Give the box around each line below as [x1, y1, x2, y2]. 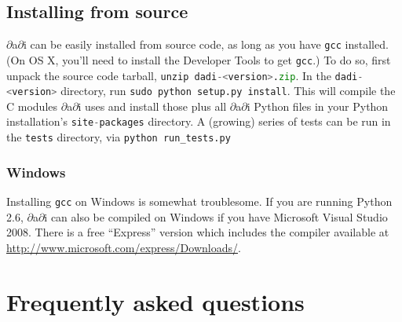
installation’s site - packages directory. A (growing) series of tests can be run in [6, 113, 391, 130]
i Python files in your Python [247, 97, 389, 114]
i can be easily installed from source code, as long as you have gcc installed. [23, 36, 389, 53]
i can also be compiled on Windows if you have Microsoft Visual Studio [44, 208, 388, 225]
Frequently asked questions [6, 285, 305, 317]
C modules [6, 97, 58, 114]
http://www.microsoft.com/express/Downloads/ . [6, 239, 241, 255]
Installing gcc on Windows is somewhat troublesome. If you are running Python [6, 192, 393, 209]
